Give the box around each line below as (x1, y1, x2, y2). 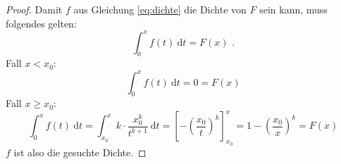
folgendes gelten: (6, 15, 77, 30)
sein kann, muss (259, 2, 328, 16)
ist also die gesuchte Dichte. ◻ (13, 144, 147, 159)
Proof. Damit (6, 2, 63, 16)
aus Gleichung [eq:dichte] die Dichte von (73, 2, 247, 16)
